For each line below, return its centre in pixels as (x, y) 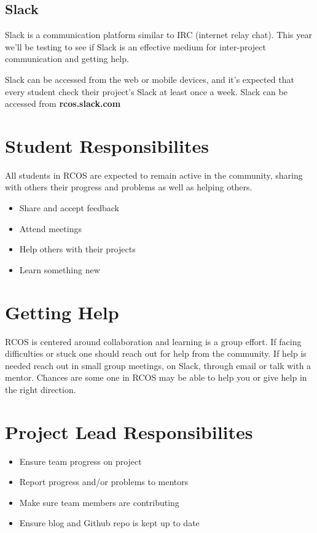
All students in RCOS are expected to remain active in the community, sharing (154, 175)
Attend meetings (50, 228)
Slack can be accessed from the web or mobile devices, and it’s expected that (150, 79)
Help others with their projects (77, 249)
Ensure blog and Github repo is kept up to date (109, 523)
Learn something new (60, 269)
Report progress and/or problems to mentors (104, 482)
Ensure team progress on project (80, 461)
